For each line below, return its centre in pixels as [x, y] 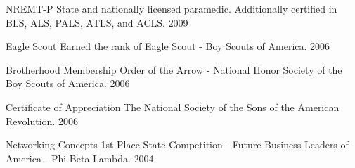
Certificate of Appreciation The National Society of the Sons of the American [173, 106]
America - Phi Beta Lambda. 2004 [80, 158]
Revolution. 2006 [42, 121]
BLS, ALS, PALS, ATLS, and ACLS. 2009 [97, 22]
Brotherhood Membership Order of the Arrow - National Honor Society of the [174, 69]
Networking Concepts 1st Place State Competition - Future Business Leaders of [177, 144]
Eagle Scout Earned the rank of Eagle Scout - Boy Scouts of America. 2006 [168, 46]
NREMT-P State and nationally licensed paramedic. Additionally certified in [172, 8]
